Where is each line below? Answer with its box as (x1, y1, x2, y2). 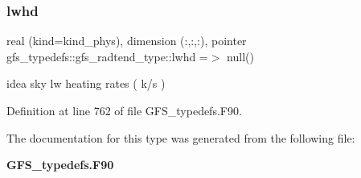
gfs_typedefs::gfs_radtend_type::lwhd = (6, 48, 208, 64)
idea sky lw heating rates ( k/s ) (6, 75, 166, 92)
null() (227, 48, 254, 64)
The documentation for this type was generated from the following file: (6, 129, 355, 146)
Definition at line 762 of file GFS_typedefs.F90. (6, 102, 242, 118)
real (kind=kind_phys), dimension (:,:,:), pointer (6, 32, 247, 49)
